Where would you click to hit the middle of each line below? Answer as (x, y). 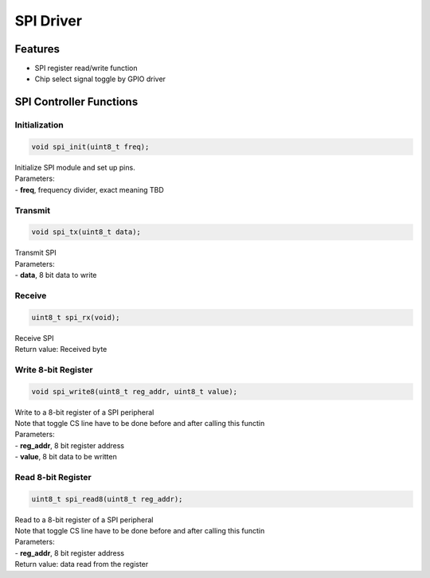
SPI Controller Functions (76, 102)
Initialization (39, 125)
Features (37, 49)
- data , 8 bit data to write (56, 275)
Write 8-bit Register (54, 369)
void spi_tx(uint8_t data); (86, 232)
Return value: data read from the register (82, 564)
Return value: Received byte (61, 350)
